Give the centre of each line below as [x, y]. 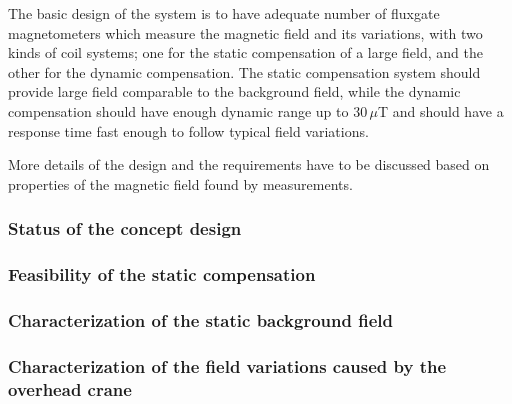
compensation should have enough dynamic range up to [178, 110]
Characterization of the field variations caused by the [227, 365]
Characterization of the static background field [200, 319]
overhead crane [70, 388]
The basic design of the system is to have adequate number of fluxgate [224, 13]
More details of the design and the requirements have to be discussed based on [249, 164]
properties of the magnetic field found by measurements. [180, 183]
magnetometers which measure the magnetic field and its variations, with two [245, 32]
